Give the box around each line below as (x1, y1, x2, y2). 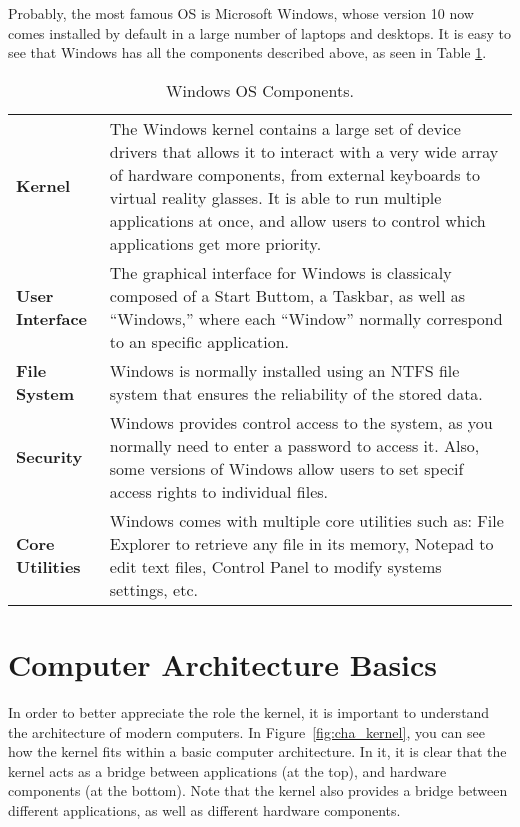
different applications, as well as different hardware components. (8, 799, 401, 820)
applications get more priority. (109, 231, 322, 255)
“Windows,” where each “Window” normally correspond (109, 306, 503, 330)
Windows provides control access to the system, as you (109, 410, 493, 434)
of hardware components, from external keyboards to (109, 162, 481, 186)
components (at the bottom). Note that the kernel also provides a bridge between (8, 780, 508, 801)
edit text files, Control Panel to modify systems (109, 554, 442, 578)
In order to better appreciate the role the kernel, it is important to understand (8, 701, 490, 722)
